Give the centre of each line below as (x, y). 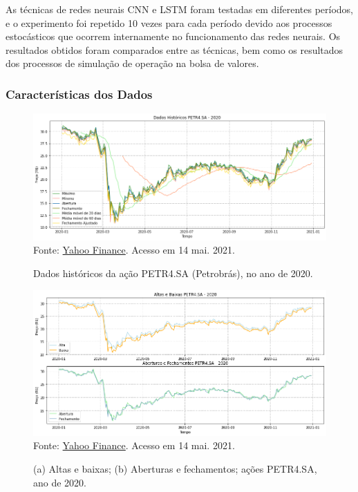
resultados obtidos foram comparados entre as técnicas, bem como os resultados (175, 49)
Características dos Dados (79, 94)
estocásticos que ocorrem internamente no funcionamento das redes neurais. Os (173, 36)
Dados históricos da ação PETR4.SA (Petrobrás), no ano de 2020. (173, 273)
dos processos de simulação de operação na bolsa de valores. (132, 63)
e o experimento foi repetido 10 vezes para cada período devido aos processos (169, 22)
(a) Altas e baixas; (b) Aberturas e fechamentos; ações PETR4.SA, (175, 468)
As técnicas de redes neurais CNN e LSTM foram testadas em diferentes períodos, (179, 9)
